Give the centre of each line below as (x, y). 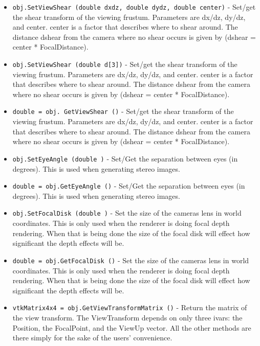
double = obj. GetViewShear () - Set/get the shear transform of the (123, 111)
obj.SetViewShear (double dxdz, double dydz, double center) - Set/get (134, 7)
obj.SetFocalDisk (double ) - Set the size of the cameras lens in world (127, 213)
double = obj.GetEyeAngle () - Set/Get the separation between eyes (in (129, 186)
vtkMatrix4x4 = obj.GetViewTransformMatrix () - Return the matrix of (130, 307)
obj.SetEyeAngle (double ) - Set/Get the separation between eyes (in (125, 158)
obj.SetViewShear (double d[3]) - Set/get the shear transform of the (125, 64)
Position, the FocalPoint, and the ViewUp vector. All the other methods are (132, 327)
